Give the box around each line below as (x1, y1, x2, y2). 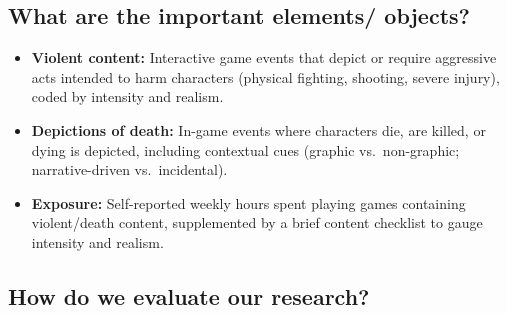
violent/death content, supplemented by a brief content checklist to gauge (31, 212, 483, 233)
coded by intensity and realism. (31, 86, 224, 107)
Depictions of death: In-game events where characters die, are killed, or (31, 119, 486, 140)
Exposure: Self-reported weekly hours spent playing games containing (31, 192, 466, 213)
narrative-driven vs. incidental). (31, 159, 228, 180)
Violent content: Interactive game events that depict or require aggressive (31, 47, 497, 68)
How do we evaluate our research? (8, 280, 370, 311)
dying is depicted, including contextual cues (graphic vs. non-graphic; (31, 139, 460, 160)
